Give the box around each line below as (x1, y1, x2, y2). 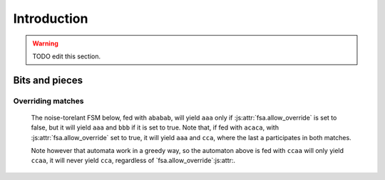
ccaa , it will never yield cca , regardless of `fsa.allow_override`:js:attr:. (31, 157, 235, 165)
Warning (32, 39, 58, 48)
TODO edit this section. (32, 52, 101, 60)
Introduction (13, 11, 88, 26)
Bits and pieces (13, 74, 83, 86)
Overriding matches (13, 96, 84, 106)
